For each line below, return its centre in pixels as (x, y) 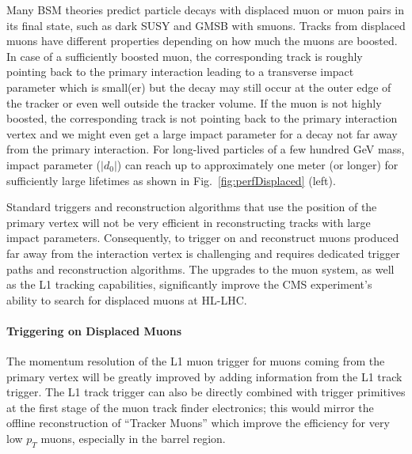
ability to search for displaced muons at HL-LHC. (127, 299)
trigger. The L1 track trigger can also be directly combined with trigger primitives (206, 392)
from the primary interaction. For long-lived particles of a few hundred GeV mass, (206, 149)
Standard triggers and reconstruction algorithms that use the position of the (192, 207)
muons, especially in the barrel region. (133, 439)
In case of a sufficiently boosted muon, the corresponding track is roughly (185, 56)
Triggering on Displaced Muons (94, 330)
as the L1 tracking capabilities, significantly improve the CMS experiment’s (189, 284)
